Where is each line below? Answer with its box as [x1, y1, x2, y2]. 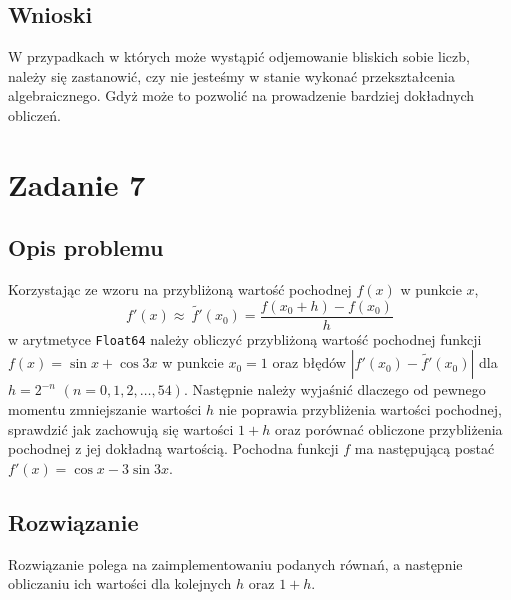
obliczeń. [8, 104, 61, 125]
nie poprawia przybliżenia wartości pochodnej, [218, 399, 502, 420]
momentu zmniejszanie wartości [8, 399, 202, 420]
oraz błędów [272, 352, 346, 373]
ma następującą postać [354, 438, 495, 459]
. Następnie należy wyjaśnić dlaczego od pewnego [183, 379, 486, 400]
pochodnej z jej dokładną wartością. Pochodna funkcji [8, 438, 339, 459]
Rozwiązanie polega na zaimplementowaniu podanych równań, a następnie [8, 553, 463, 574]
